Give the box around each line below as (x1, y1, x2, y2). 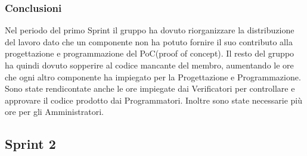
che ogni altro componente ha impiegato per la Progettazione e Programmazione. (5, 70, 301, 83)
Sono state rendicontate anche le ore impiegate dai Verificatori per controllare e (5, 82, 295, 95)
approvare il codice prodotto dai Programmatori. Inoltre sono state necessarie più (5, 93, 302, 106)
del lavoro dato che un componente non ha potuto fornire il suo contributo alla (5, 35, 293, 48)
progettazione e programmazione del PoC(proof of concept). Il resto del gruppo (5, 47, 294, 60)
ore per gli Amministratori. (5, 105, 104, 118)
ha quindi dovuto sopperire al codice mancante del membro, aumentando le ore (5, 59, 294, 71)
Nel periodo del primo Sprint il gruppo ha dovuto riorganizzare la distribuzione (5, 24, 294, 36)
